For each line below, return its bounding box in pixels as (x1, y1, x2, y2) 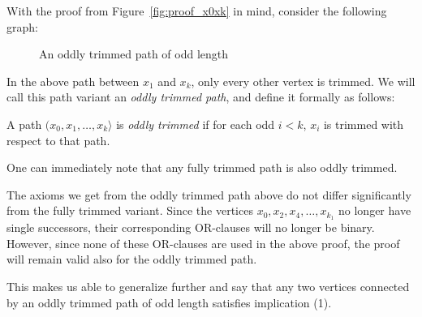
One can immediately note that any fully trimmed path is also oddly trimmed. (6, 159, 398, 176)
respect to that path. (6, 131, 110, 148)
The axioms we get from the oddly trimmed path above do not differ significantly (6, 186, 411, 203)
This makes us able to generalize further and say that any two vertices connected (6, 277, 410, 294)
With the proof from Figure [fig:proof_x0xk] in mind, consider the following (6, 2, 387, 19)
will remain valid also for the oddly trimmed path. (6, 251, 257, 268)
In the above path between (6, 72, 140, 89)
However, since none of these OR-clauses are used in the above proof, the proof (6, 234, 400, 251)
